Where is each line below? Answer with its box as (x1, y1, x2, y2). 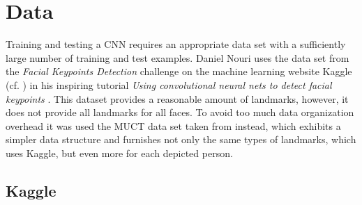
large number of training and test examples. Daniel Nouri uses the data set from (6, 50, 349, 65)
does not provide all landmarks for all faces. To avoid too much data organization (6, 105, 354, 120)
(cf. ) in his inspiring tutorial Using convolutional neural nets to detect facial (6, 77, 332, 92)
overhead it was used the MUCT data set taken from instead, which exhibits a (6, 118, 341, 133)
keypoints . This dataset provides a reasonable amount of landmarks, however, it (6, 91, 349, 106)
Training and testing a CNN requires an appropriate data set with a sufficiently (6, 37, 346, 51)
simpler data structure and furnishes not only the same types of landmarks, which (6, 132, 356, 147)
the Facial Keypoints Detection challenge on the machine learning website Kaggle (6, 64, 352, 79)
